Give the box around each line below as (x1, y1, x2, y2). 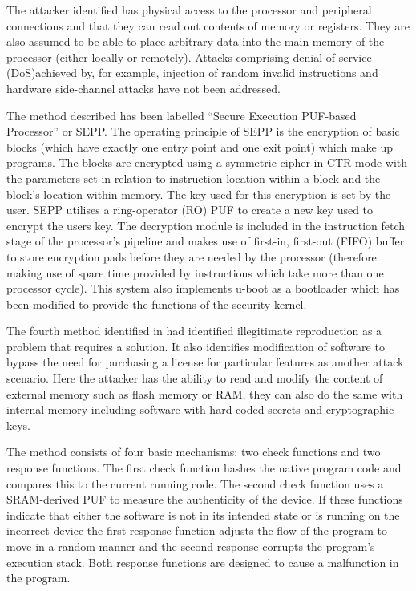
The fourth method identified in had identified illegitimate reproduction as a (6, 322, 382, 339)
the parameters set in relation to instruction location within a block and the (6, 169, 381, 186)
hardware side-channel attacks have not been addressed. (6, 79, 281, 96)
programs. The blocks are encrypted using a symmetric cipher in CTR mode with (6, 154, 408, 171)
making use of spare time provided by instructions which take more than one (6, 264, 384, 281)
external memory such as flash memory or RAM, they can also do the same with (6, 385, 403, 402)
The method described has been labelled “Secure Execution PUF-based (6, 107, 357, 123)
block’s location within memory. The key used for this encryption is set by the (6, 185, 391, 202)
